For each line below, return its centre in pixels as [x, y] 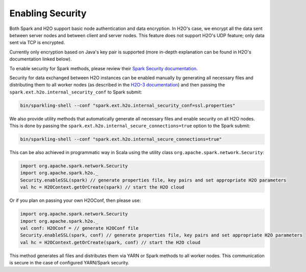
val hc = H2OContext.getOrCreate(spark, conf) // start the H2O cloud [110, 242]
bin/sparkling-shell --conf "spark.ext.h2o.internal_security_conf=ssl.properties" [128, 105]
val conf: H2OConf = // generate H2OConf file [79, 228]
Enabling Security [48, 13]
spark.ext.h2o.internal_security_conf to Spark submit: [76, 92]
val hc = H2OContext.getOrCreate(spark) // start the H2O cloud [102, 187]
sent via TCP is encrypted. [37, 43]
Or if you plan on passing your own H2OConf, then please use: [75, 200]
